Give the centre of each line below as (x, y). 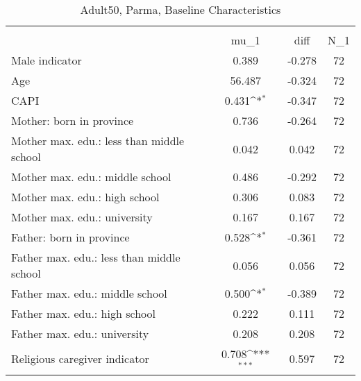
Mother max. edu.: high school (85, 197)
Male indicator (47, 60)
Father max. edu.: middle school (89, 293)
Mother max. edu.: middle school (91, 177)
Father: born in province (70, 237)
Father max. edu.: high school (83, 313)
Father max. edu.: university (80, 333)
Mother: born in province (73, 120)
